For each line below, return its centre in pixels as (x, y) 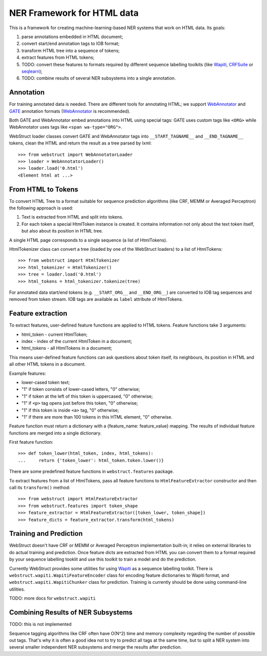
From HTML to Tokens (44, 189)
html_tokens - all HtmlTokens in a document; (67, 348)
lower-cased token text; (46, 382)
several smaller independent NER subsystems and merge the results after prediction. (95, 647)
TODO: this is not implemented (40, 624)
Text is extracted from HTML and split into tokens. (72, 217)
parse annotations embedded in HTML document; (72, 37)
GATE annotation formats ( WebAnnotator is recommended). (70, 111)
